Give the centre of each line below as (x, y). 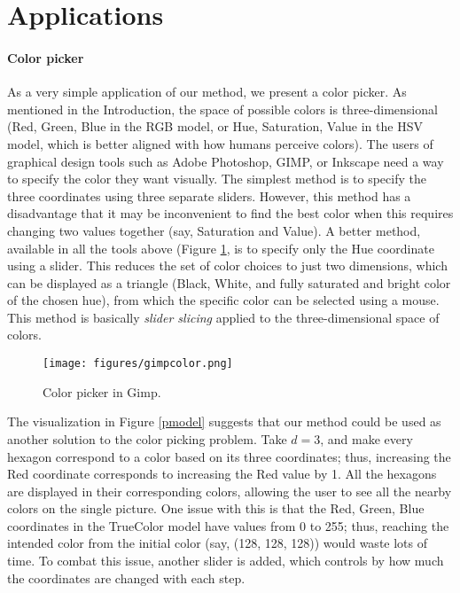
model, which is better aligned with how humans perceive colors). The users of (220, 143)
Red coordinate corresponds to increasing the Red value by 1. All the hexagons (222, 474)
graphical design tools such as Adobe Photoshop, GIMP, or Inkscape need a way (226, 161)
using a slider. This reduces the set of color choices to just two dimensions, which (227, 265)
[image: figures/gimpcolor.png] (138, 364)
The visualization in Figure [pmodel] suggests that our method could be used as (224, 421)
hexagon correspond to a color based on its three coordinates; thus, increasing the (229, 456)
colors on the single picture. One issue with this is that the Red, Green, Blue (216, 508)
